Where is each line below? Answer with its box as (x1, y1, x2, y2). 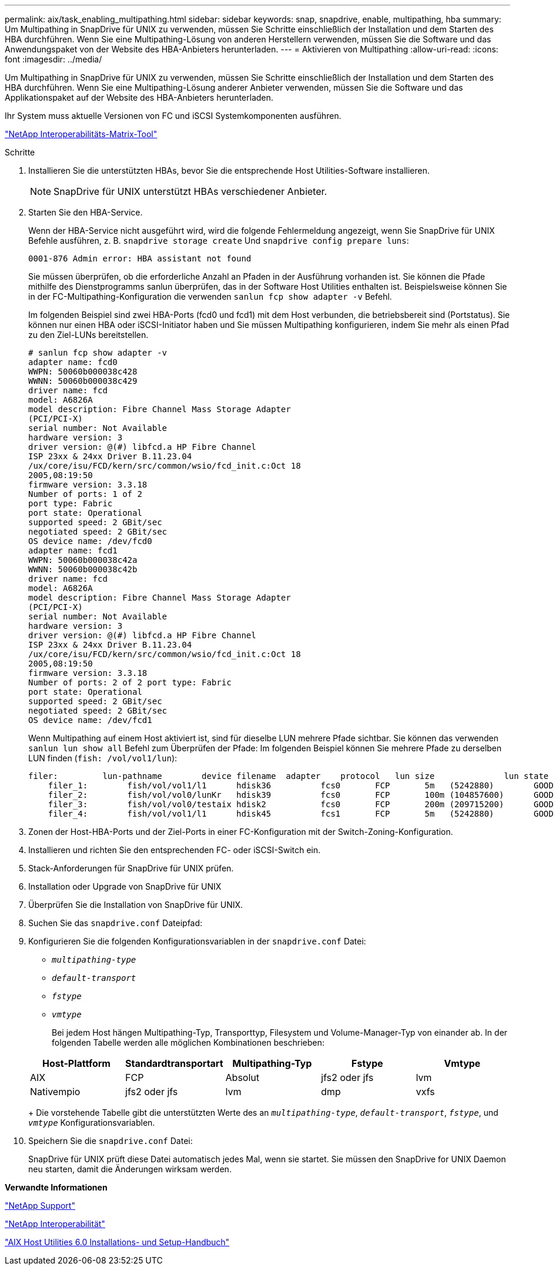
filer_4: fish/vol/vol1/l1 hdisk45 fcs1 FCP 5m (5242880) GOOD (48, 809, 554, 818)
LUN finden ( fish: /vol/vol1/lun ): (28, 753, 178, 763)
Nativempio (30, 1086, 81, 1097)
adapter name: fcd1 (28, 546, 118, 555)
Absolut (225, 1072, 259, 1083)
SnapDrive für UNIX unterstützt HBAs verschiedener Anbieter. (54, 185, 327, 197)
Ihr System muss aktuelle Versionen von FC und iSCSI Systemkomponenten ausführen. (5, 111, 342, 121)
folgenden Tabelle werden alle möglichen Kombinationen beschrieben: (52, 1037, 325, 1047)
